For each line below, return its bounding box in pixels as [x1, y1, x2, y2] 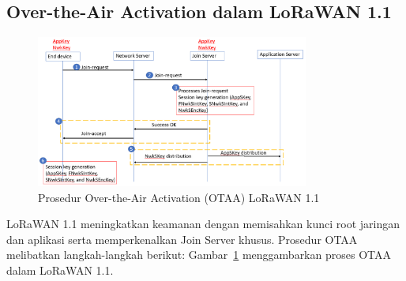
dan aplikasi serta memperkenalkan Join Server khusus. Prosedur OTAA [6, 230, 358, 247]
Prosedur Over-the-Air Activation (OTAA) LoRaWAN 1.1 [38, 189, 320, 205]
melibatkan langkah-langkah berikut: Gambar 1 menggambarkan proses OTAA [6, 246, 391, 263]
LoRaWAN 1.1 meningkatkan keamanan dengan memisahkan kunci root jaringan [6, 215, 400, 232]
